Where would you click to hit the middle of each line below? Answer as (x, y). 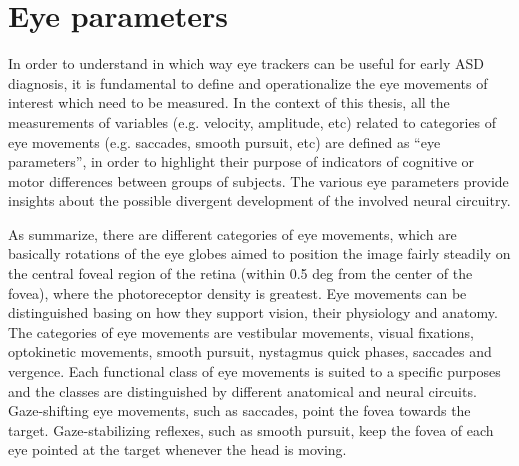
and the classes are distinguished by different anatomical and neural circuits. (242, 390)
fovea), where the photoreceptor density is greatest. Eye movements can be (237, 292)
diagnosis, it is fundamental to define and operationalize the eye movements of (248, 82)
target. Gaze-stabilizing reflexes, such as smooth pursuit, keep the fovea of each (251, 429)
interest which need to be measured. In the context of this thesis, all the (229, 102)
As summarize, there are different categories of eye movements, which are (232, 233)
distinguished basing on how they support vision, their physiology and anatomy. (253, 312)
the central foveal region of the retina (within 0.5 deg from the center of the (240, 273)
